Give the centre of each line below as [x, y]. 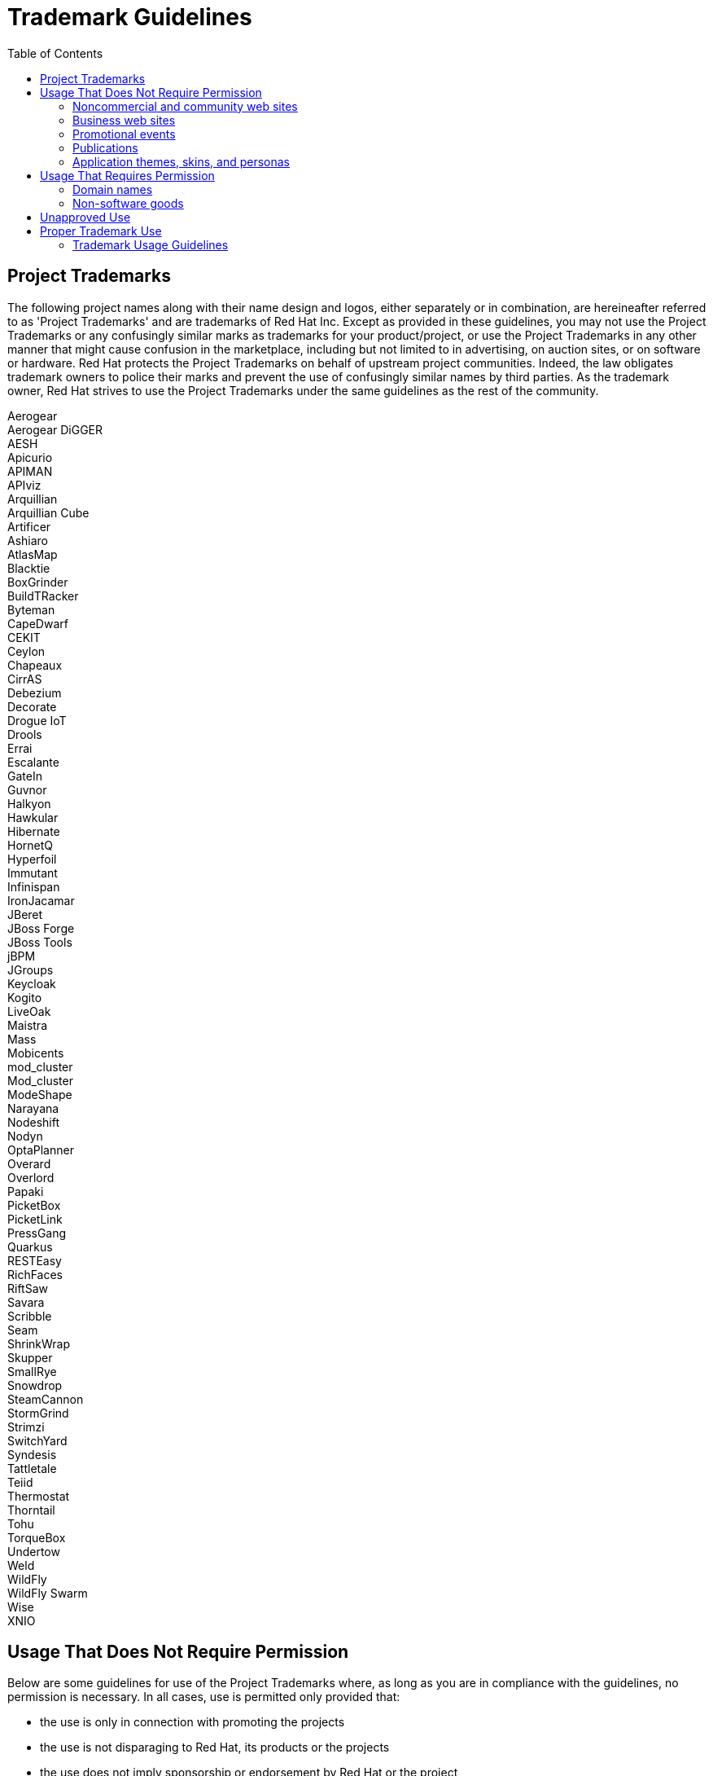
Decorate [32, 706]
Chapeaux [35, 665]
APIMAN [30, 471]
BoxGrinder [38, 582]
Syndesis [32, 1454]
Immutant [33, 873]
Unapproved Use [85, 217]
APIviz [24, 485]
